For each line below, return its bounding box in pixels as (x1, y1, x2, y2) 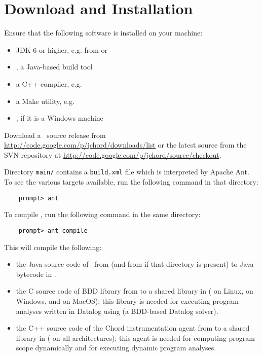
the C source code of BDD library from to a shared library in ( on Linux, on (16, 286, 253, 296)
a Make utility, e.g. (16, 95, 74, 106)
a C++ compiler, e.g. (16, 78, 82, 89)
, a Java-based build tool (16, 61, 93, 72)
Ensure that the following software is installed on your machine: (4, 27, 203, 38)
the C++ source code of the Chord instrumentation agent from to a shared (16, 323, 250, 333)
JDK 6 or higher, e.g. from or (16, 44, 108, 55)
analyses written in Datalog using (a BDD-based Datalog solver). (16, 305, 218, 316)
